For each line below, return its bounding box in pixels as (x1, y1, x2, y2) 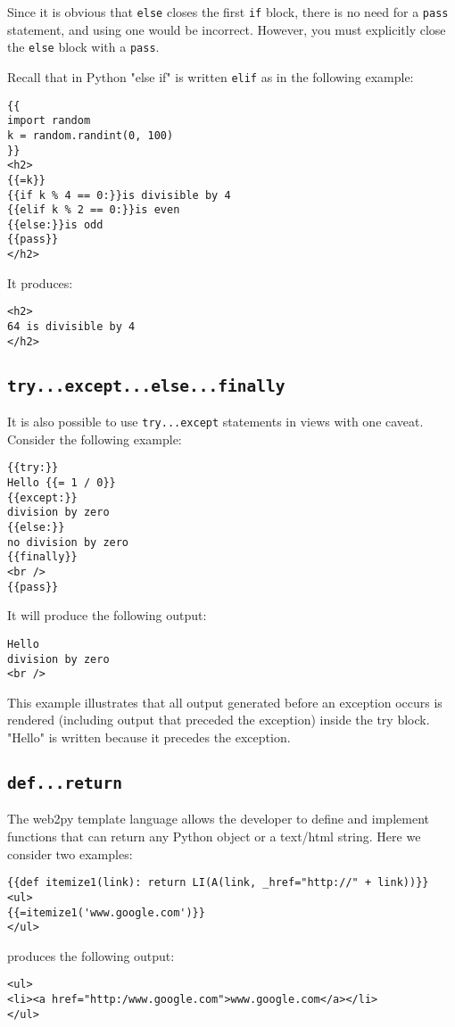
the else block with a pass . (7, 37, 160, 56)
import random (7, 114, 91, 128)
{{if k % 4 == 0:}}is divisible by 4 (7, 188, 231, 202)
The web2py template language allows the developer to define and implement (7, 809, 429, 828)
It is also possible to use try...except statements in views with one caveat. (7, 412, 424, 431)
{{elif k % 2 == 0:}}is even (7, 203, 180, 217)
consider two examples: (7, 844, 133, 863)
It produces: (7, 273, 73, 292)
